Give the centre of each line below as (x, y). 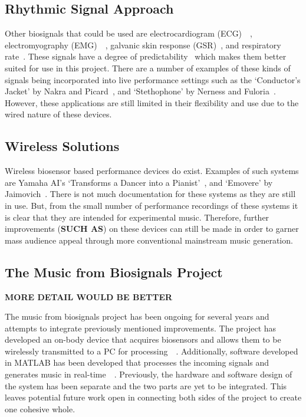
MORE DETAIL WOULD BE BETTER (89, 296)
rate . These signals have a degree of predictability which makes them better (146, 56)
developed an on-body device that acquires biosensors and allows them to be (143, 339)
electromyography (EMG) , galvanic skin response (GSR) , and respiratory (143, 45)
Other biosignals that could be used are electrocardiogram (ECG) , (129, 33)
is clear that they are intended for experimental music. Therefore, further (137, 217)
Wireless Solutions (62, 146)
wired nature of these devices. (58, 114)
